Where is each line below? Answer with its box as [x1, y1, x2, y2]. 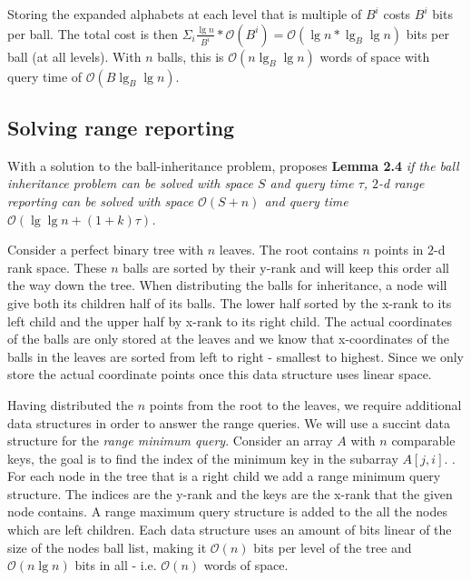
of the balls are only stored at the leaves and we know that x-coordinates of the [7, 329, 449, 348]
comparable [391, 431, 456, 450]
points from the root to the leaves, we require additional [149, 395, 462, 414]
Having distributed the [7, 395, 133, 414]
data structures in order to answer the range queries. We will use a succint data [7, 413, 450, 432]
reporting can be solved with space [7, 191, 194, 210]
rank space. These [7, 257, 107, 276]
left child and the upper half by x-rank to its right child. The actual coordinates [7, 311, 452, 330]
